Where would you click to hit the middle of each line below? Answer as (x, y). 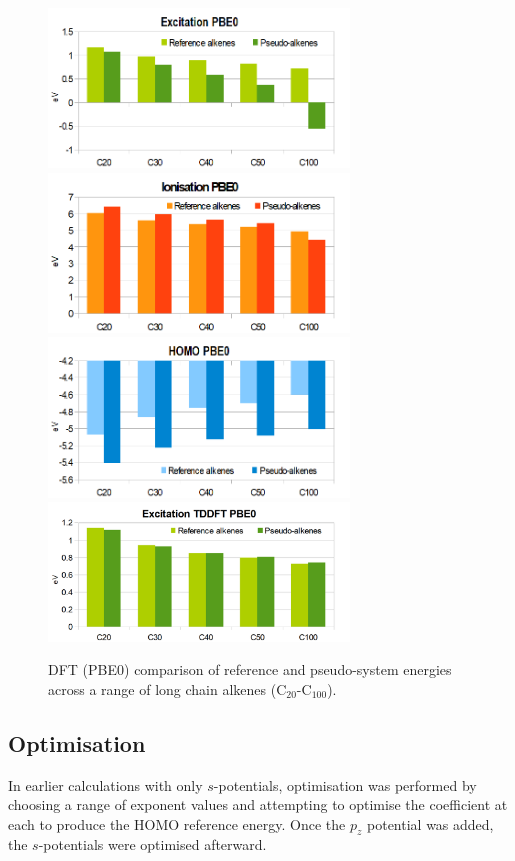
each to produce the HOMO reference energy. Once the (177, 823)
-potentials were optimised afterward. (152, 844)
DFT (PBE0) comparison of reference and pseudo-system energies (250, 669)
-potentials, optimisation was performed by (345, 784)
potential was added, (430, 823)
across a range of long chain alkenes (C (167, 688)
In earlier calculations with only (105, 784)
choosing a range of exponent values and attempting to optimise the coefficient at (258, 804)
